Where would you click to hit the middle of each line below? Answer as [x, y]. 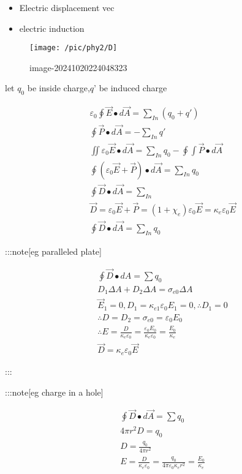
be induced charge [133, 88]
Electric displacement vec [67, 7]
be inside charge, [59, 88]
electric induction [52, 28]
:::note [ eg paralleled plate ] [53, 251]
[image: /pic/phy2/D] [74, 48]
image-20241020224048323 [78, 67]
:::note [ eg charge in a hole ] [54, 392]
